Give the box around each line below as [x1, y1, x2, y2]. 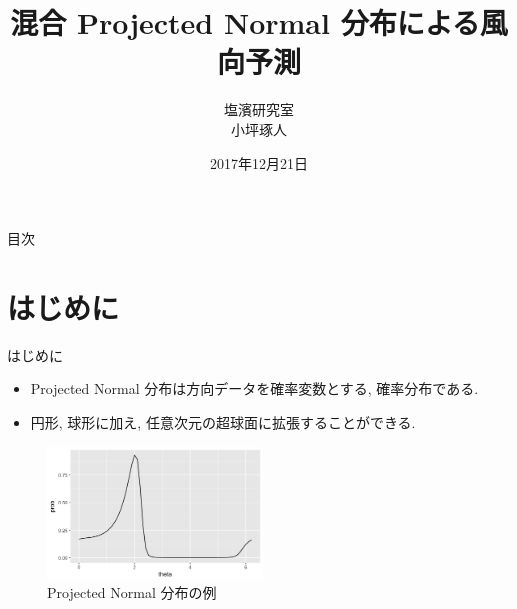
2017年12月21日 [210, 152, 308, 173]
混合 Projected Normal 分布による [10, 2, 480, 43]
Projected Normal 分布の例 [47, 582, 217, 603]
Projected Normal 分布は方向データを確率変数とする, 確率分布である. [30, 378, 479, 399]
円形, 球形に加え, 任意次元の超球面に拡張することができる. [30, 412, 416, 432]
